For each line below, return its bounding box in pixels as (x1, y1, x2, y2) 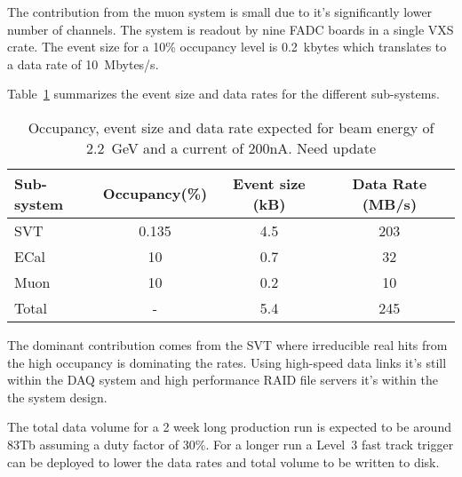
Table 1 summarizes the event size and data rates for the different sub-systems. (7, 84, 440, 103)
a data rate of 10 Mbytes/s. (7, 54, 159, 73)
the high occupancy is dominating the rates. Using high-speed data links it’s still (7, 353, 447, 371)
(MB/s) (362, 193, 418, 214)
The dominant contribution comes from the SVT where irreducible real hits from (7, 335, 448, 354)
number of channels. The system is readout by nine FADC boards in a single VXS (7, 20, 454, 38)
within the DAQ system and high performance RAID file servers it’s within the (7, 370, 438, 389)
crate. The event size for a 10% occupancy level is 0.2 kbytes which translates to (7, 37, 447, 56)
